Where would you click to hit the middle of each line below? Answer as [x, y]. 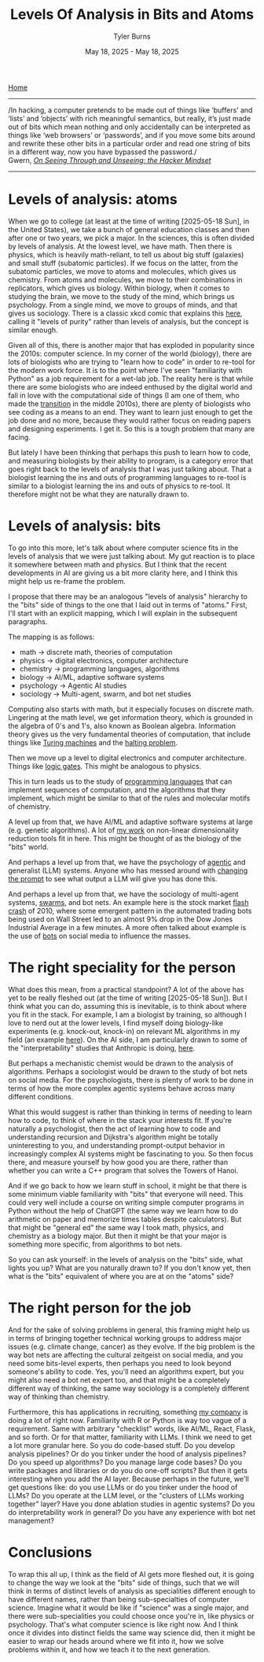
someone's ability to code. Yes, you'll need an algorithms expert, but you [126, 1372]
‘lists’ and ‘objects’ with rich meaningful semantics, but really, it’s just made [130, 118]
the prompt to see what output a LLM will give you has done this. [113, 878]
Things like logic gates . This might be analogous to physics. [105, 766]
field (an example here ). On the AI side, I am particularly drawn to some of [128, 1040]
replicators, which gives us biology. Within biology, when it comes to [119, 288]
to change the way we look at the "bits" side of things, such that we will [124, 1583]
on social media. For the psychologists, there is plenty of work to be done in [131, 1080]
